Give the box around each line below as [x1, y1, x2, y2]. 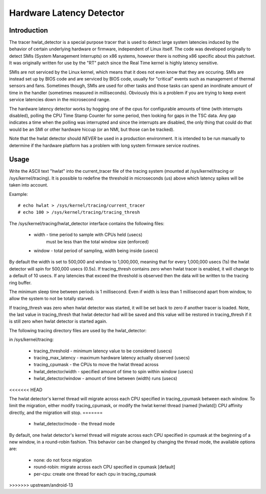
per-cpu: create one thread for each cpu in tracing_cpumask [33, 471, 157, 477]
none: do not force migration [33, 457, 92, 463]
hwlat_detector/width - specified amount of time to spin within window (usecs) [33, 368, 194, 375]
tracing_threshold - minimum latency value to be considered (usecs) [33, 348, 172, 354]
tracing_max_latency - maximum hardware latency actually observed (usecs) [33, 355, 190, 361]
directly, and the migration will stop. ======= [9, 410, 103, 416]
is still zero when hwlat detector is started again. [9, 318, 108, 324]
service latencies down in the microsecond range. [9, 97, 111, 103]
